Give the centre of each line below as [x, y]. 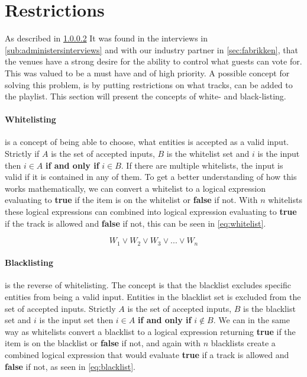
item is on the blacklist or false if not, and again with [103, 343]
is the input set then [76, 320]
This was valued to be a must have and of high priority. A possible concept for [147, 72]
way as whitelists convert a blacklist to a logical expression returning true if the [150, 331]
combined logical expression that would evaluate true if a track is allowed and [147, 355]
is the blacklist [269, 308]
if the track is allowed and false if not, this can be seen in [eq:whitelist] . [135, 223]
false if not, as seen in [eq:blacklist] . [70, 366]
